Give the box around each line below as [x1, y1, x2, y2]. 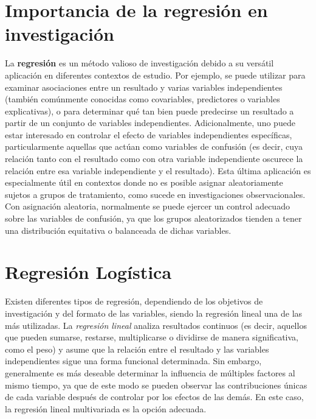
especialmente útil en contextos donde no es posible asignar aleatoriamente [5, 176, 283, 189]
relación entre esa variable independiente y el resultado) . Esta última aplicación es [5, 164, 311, 177]
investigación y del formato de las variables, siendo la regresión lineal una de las [5, 306, 303, 319]
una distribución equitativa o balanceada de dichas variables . [5, 224, 232, 236]
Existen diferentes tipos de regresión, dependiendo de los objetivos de [5, 295, 263, 308]
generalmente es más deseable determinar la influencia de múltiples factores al [5, 366, 295, 379]
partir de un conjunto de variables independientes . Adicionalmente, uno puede [5, 116, 295, 129]
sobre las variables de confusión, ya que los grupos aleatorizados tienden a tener [5, 212, 302, 225]
